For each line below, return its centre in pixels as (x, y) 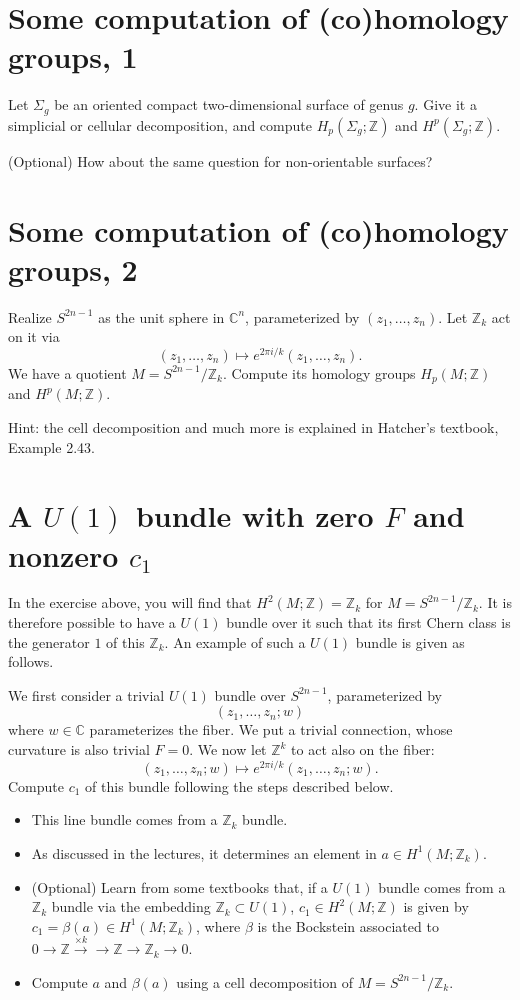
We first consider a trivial (86, 694)
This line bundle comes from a (124, 819)
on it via (34, 336)
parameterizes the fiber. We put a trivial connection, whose (271, 729)
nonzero (63, 554)
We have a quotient (67, 372)
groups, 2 (73, 268)
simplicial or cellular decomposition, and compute (160, 124)
